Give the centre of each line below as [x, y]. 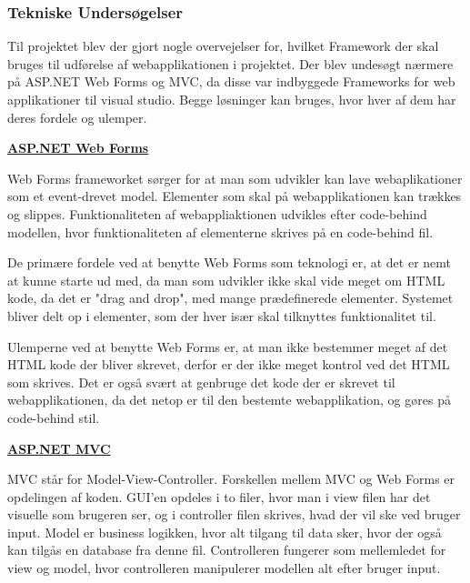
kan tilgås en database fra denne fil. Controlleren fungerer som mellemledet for [227, 550]
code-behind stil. [54, 417]
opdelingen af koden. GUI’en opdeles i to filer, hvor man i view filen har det [219, 496]
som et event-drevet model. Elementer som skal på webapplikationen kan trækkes [235, 196]
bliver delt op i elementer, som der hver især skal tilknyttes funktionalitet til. [222, 315]
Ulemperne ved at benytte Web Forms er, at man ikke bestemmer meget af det [228, 346]
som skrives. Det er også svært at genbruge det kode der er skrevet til [201, 382]
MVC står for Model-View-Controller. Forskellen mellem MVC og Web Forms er [231, 479]
